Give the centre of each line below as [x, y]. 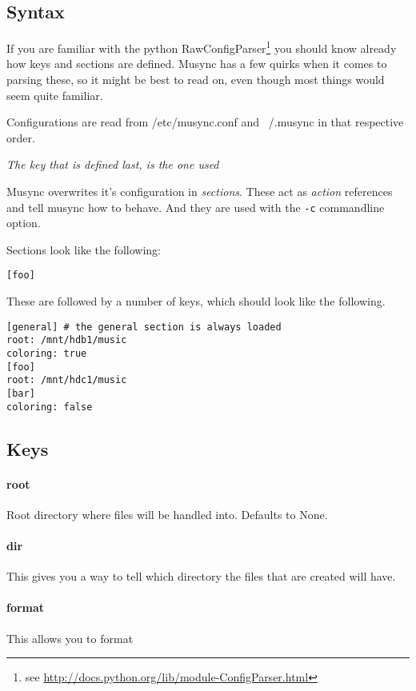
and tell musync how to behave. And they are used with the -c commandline [196, 207]
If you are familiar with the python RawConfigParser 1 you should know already [202, 47]
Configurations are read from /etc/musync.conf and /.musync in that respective [205, 122]
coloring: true [47, 354]
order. [21, 137]
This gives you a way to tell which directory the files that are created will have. [201, 576]
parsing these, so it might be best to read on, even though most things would [196, 80]
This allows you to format [70, 638]
